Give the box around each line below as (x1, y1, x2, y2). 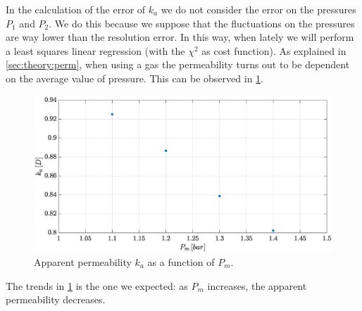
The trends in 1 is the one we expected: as (6, 278, 188, 293)
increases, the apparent (207, 278, 307, 293)
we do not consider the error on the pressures (161, 2, 356, 16)
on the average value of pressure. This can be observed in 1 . (6, 70, 264, 85)
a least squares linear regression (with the (6, 43, 185, 58)
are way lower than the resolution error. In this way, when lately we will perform (6, 30, 354, 44)
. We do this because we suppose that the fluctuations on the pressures (49, 15, 355, 30)
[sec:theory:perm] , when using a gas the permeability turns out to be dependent (6, 57, 350, 72)
